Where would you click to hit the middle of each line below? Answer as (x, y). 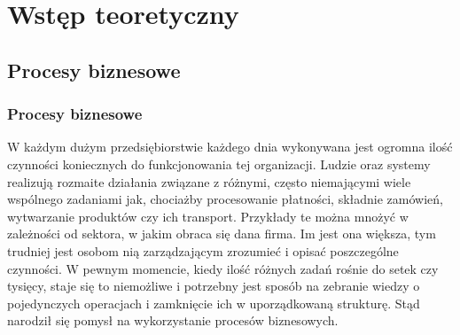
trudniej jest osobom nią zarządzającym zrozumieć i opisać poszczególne (203, 250)
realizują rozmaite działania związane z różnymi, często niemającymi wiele (209, 181)
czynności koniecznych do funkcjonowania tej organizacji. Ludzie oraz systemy (219, 164)
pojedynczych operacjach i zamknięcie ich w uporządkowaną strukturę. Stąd (214, 303)
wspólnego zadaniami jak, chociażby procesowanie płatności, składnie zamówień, (225, 199)
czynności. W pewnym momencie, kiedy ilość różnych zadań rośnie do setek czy (223, 268)
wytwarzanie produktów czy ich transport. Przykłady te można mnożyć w (208, 216)
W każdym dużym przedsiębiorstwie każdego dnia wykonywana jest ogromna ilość (230, 147)
